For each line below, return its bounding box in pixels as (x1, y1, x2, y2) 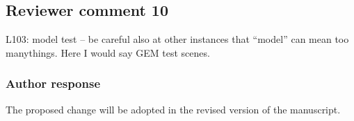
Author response (6, 75, 101, 92)
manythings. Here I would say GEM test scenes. (6, 45, 210, 59)
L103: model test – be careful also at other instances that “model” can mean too (6, 32, 349, 46)
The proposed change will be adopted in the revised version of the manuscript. (6, 102, 341, 116)
